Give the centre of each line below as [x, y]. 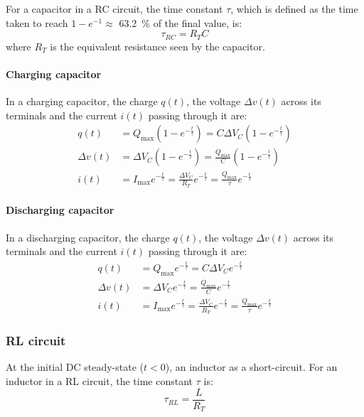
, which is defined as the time [294, 9]
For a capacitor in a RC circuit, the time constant [114, 9]
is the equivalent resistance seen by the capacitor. [157, 46]
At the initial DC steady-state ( [75, 367]
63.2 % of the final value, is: [181, 22]
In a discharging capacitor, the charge [88, 237]
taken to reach [37, 22]
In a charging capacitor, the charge [82, 101]
